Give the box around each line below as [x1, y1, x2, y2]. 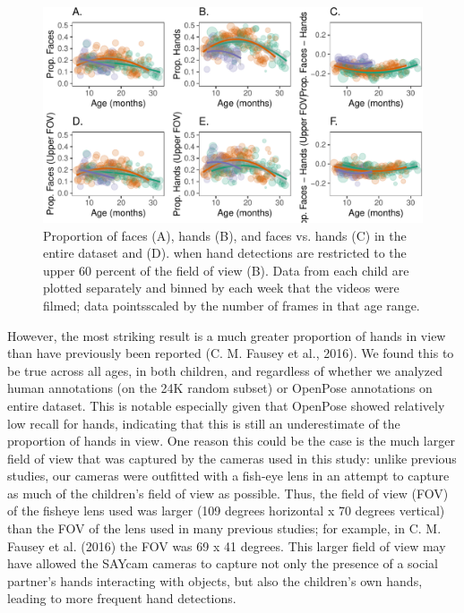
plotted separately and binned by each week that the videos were [43, 278, 400, 297]
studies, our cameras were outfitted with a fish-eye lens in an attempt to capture [7, 466, 450, 485]
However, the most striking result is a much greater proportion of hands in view [7, 326, 446, 345]
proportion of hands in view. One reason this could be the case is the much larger [7, 431, 455, 450]
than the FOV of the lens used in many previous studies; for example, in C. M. [7, 519, 442, 538]
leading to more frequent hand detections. [7, 589, 236, 608]
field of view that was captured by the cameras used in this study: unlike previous [7, 448, 457, 467]
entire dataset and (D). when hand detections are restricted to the [43, 243, 407, 262]
